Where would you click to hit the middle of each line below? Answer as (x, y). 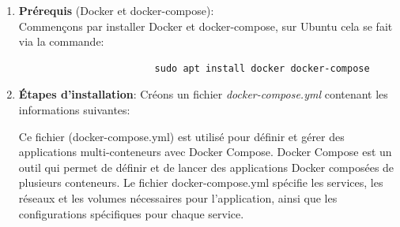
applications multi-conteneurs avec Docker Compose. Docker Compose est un (205, 152)
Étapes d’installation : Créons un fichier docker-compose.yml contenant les (203, 94)
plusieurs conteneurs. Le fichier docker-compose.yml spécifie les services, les (201, 182)
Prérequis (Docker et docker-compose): (116, 10)
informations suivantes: (74, 109)
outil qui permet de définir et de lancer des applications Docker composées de (206, 167)
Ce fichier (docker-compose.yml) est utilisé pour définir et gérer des (181, 136)
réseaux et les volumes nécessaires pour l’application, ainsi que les (178, 197)
